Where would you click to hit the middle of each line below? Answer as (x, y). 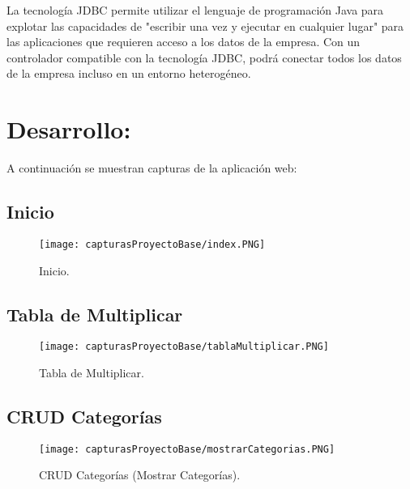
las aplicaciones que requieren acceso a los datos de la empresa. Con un (184, 42)
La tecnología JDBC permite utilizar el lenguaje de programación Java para (195, 10)
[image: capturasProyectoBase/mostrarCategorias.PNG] (187, 449)
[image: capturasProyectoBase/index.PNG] (152, 244)
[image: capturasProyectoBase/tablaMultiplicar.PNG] (184, 347)
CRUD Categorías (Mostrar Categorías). (140, 475)
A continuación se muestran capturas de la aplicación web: (152, 168)
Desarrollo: (69, 129)
